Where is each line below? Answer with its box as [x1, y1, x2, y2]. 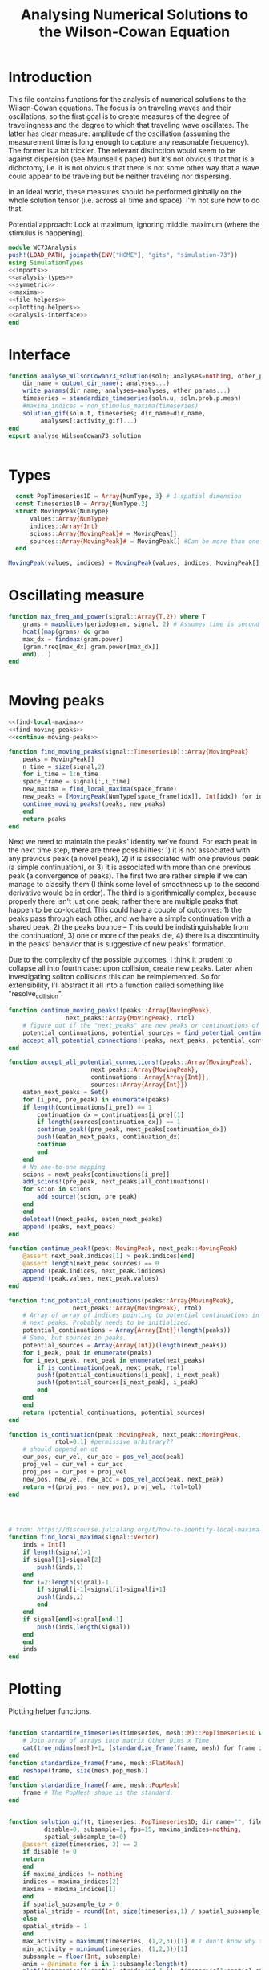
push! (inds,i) [37, 1593, 84, 1601]
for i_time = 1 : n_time [22, 770, 98, 779]
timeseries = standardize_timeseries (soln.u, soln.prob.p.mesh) [22, 394, 242, 403]
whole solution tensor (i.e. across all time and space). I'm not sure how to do [8, 195, 260, 205]
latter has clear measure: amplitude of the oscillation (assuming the [8, 129, 231, 138]
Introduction [8, 68, 93, 86]
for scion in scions [22, 1185, 91, 1194]
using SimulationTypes [8, 259, 84, 267]
